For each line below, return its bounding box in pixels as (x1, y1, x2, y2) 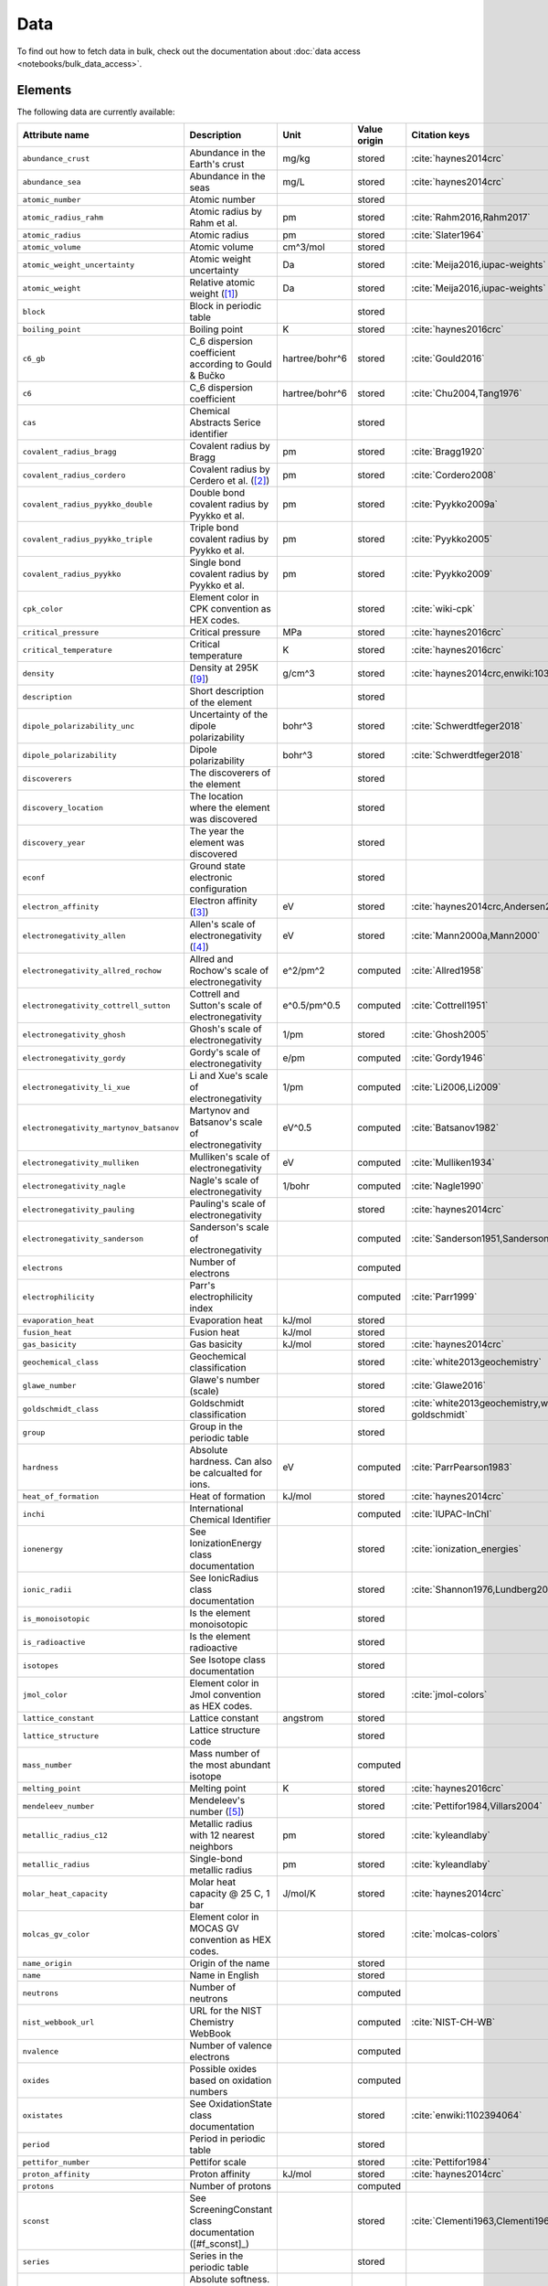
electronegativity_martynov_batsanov (22, 1123, 180, 1133)
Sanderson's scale (189, 1221, 269, 1234)
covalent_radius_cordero (22, 470, 126, 480)
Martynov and (189, 1105, 250, 1117)
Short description (189, 685, 265, 698)
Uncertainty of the (189, 709, 269, 721)
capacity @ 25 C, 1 (189, 1887, 270, 1900)
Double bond (189, 486, 246, 499)
